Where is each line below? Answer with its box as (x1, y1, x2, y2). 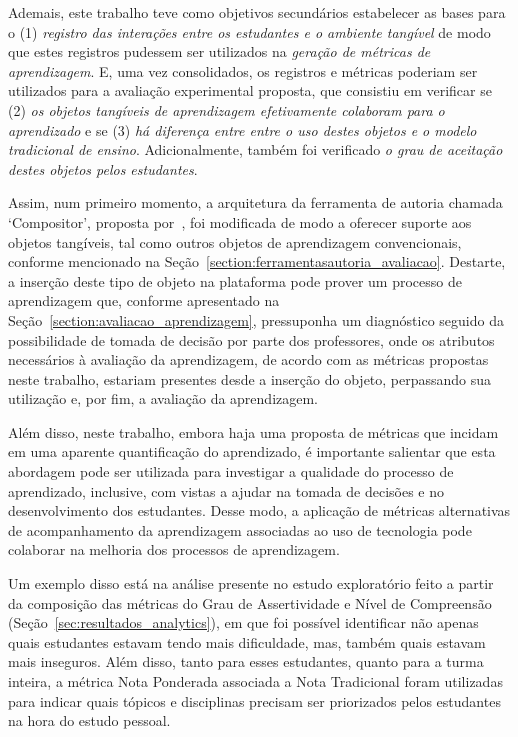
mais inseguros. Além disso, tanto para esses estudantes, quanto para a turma (8, 651, 484, 672)
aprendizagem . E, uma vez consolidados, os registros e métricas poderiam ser (8, 60, 478, 81)
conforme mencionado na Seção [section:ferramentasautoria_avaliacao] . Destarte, (8, 251, 506, 272)
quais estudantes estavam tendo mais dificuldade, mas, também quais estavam (8, 631, 486, 652)
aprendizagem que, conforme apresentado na (8, 290, 280, 311)
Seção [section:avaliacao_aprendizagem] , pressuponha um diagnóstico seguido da (8, 309, 504, 330)
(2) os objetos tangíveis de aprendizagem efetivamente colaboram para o (8, 99, 445, 120)
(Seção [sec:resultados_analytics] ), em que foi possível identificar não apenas (8, 612, 479, 633)
